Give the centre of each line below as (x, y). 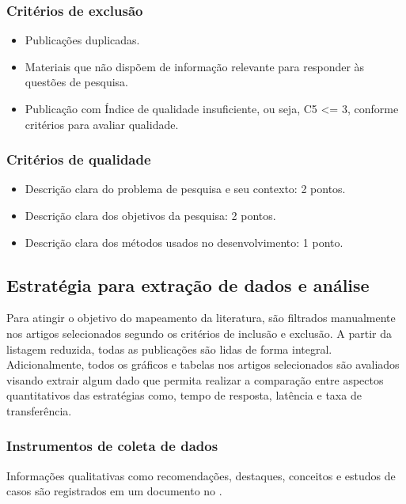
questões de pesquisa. (76, 82)
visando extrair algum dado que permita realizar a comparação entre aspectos (195, 379)
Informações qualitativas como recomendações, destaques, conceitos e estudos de (201, 475)
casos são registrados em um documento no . (114, 491)
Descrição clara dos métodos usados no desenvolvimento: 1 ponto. (184, 242)
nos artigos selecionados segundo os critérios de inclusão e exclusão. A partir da (199, 333)
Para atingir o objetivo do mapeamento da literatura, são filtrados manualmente (201, 318)
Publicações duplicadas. (82, 40)
